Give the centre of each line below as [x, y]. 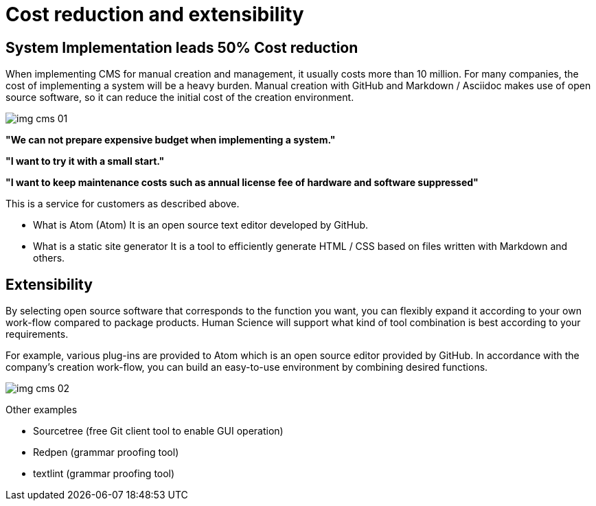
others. [49, 258]
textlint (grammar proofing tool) [104, 474]
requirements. [37, 334]
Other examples [42, 410]
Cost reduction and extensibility [155, 14]
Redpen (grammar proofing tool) [106, 452]
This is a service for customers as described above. [123, 204]
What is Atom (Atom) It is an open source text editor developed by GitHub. [200, 225]
